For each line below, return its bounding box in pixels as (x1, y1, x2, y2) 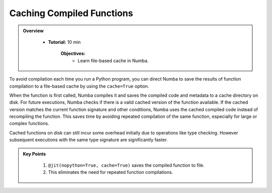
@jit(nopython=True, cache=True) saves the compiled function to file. (48, 162, 205, 168)
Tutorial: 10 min (48, 39, 81, 45)
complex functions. (9, 120, 49, 126)
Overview (23, 28, 44, 34)
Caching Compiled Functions (9, 8, 133, 19)
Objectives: (60, 50, 86, 56)
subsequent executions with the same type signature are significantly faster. (9, 137, 168, 143)
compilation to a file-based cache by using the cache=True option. (9, 83, 150, 89)
